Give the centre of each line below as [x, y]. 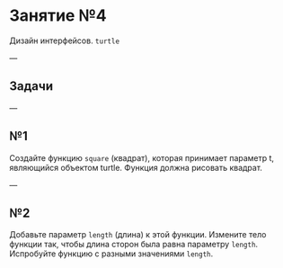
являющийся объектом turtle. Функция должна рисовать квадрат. [136, 167]
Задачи [31, 86]
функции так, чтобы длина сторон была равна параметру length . [134, 245]
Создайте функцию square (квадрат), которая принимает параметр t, [142, 157]
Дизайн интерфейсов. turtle [64, 40]
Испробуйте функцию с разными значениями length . [111, 254]
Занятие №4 [58, 16]
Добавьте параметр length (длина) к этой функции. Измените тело [138, 235]
